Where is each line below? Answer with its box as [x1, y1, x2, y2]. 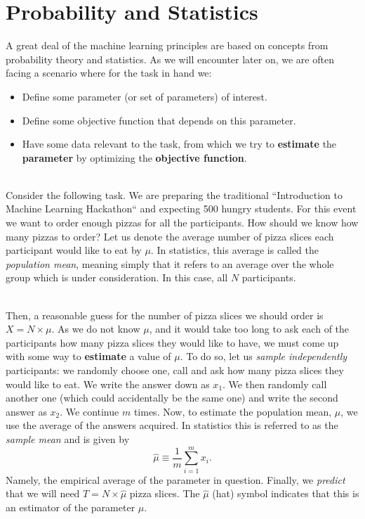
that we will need [6, 486, 80, 501]
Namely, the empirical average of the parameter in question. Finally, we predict [6, 472, 345, 487]
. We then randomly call [223, 376, 327, 391]
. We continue [60, 404, 119, 418]
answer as [6, 404, 47, 418]
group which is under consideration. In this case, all [6, 270, 228, 285]
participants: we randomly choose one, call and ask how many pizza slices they [6, 363, 344, 377]
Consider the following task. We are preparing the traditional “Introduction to [6, 187, 343, 202]
